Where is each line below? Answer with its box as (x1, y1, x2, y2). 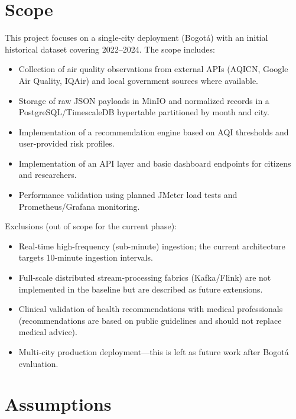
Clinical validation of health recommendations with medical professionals (18, 303, 283, 315)
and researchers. (18, 168, 77, 181)
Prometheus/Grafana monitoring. (18, 200, 140, 212)
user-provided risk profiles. (18, 137, 115, 150)
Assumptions (5, 392, 112, 416)
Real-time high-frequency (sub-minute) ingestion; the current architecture (18, 239, 285, 252)
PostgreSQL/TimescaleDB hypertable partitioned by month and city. (18, 106, 269, 118)
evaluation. (18, 357, 58, 369)
